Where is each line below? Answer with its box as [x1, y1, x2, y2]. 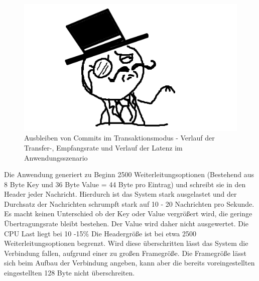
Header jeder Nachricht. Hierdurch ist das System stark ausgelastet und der [4, 189, 237, 199]
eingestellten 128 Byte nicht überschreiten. [4, 267, 135, 278]
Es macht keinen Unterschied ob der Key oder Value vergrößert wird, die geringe [4, 208, 252, 219]
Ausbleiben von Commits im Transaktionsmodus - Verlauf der [24, 132, 215, 143]
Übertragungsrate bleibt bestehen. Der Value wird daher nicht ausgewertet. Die [4, 218, 249, 229]
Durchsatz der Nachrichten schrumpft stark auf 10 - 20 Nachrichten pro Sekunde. [4, 198, 254, 209]
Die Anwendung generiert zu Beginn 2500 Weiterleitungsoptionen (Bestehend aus [4, 169, 254, 180]
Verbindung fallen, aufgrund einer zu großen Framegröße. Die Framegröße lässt [4, 247, 246, 258]
